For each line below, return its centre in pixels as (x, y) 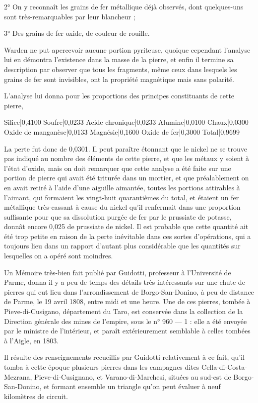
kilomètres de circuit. (36, 396)
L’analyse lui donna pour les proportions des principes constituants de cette (119, 96)
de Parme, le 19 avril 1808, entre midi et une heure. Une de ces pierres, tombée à (127, 301)
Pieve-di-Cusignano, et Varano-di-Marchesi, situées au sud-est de (133, 376)
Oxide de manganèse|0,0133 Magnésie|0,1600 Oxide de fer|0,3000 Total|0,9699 (122, 131)
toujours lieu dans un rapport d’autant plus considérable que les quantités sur (122, 246)
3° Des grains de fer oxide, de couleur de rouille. (77, 33)
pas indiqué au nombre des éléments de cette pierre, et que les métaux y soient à (127, 158)
